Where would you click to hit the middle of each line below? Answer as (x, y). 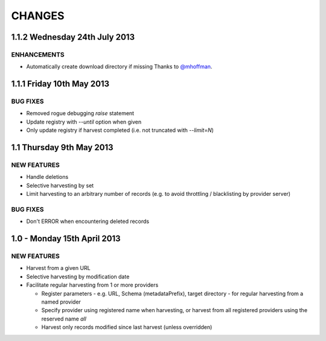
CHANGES (38, 16)
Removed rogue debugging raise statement (80, 113)
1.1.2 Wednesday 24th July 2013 (73, 37)
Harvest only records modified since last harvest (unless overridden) (127, 327)
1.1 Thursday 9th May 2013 (62, 148)
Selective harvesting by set (60, 185)
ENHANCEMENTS (38, 54)
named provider (61, 302)
